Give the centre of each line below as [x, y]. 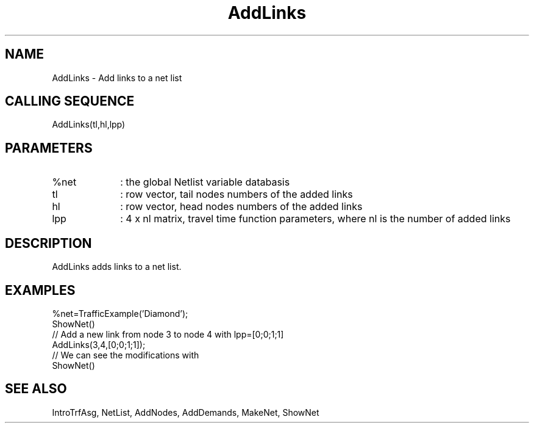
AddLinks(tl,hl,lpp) [89, 125]
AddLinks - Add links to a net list [117, 78]
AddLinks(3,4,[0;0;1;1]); [99, 344]
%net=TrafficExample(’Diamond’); [120, 313]
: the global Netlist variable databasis [205, 182]
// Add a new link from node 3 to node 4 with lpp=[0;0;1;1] [168, 334]
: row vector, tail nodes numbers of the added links [237, 194]
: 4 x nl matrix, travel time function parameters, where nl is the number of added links [315, 219]
